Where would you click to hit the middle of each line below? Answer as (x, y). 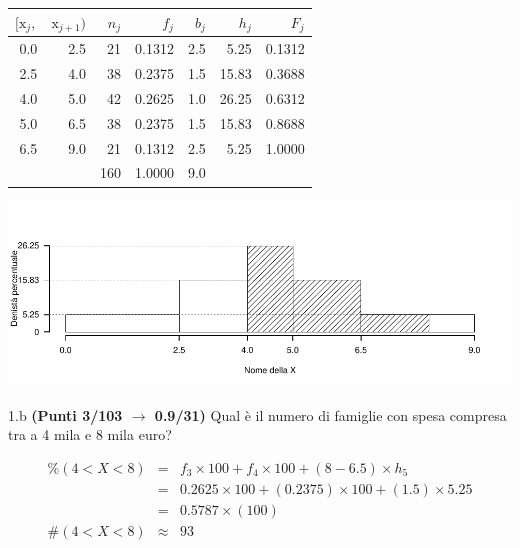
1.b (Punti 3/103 (65, 414)
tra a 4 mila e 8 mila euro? (90, 434)
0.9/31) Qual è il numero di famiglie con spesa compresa (330, 414)
